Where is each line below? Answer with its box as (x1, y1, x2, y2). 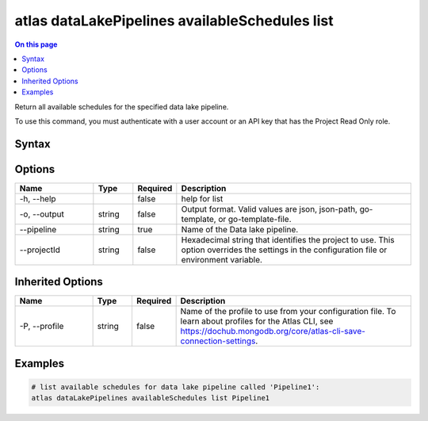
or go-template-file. (218, 213, 292, 224)
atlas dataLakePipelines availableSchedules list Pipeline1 (31, 393, 270, 403)
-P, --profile (19, 321, 64, 332)
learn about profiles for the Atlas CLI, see (180, 316, 334, 327)
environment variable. (181, 254, 263, 265)
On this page (14, 40, 58, 49)
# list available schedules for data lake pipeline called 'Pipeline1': (31, 382, 320, 392)
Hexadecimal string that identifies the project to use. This (181, 234, 396, 245)
